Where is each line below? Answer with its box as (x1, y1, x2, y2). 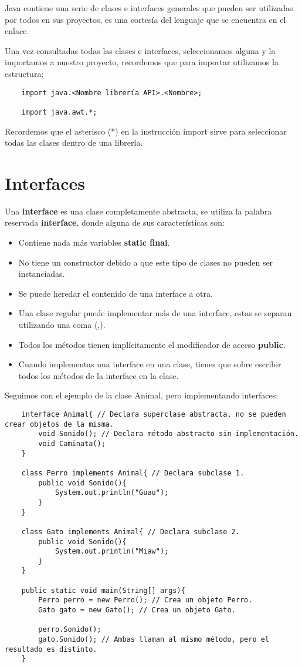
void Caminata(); (38, 439, 106, 448)
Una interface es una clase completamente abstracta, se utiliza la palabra (5, 205, 272, 217)
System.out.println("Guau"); (55, 488, 169, 497)
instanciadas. (18, 267, 65, 280)
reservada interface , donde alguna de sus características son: (5, 216, 225, 229)
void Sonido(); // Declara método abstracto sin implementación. (38, 430, 299, 438)
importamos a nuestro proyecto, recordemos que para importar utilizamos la (5, 56, 279, 68)
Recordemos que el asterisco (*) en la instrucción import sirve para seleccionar (5, 125, 287, 137)
